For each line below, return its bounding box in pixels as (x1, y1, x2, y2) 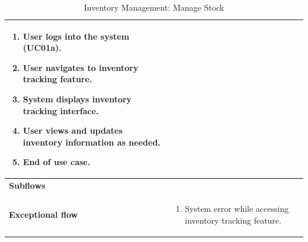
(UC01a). (23, 41, 62, 54)
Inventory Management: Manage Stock (84, 1, 224, 13)
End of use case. (23, 156, 91, 168)
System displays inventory (23, 92, 132, 105)
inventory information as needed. (23, 135, 161, 148)
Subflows (9, 179, 46, 192)
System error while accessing (185, 202, 289, 215)
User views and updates (23, 124, 123, 137)
